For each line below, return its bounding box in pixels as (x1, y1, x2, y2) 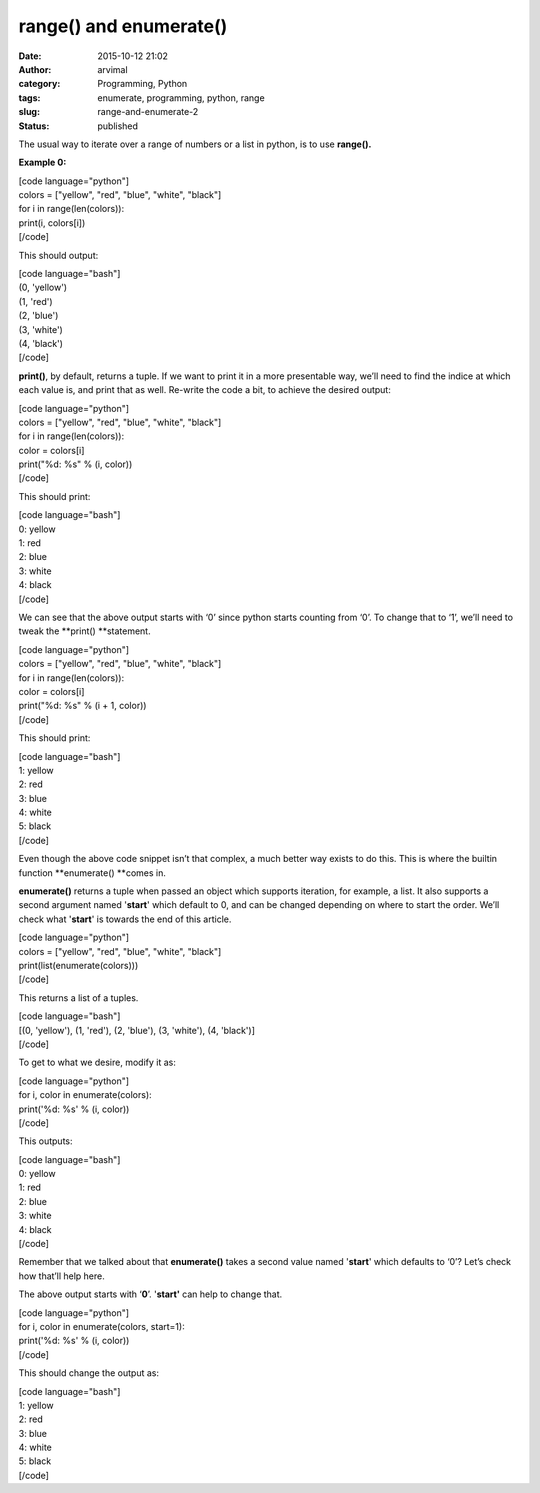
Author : (18, 63, 52, 75)
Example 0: (18, 156, 67, 169)
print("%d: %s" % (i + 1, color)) (18, 700, 147, 712)
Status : (18, 120, 50, 132)
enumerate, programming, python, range (97, 91, 265, 104)
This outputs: (18, 1135, 74, 1147)
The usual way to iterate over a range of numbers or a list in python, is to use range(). (18, 138, 372, 150)
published (97, 120, 139, 132)
